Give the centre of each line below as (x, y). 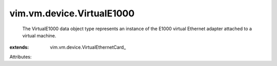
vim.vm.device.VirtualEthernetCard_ (88, 47)
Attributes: (21, 57)
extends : (19, 47)
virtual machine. (39, 35)
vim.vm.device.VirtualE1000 (72, 13)
